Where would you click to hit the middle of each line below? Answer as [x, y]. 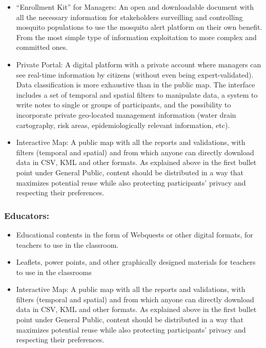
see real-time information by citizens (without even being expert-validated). [135, 74]
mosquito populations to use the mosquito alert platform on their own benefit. [139, 27]
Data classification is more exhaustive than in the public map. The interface [136, 85]
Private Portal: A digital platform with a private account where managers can [139, 64]
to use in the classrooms [54, 272]
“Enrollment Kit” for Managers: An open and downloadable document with [135, 7]
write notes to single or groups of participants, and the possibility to [124, 105]
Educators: [27, 215]
